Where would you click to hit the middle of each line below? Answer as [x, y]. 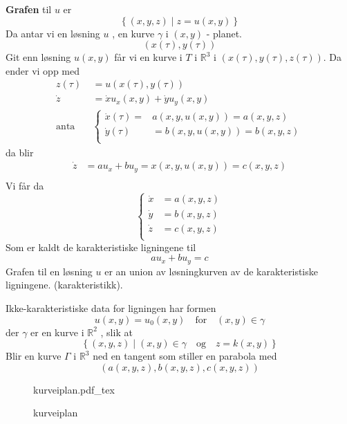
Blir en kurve [34, 356]
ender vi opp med [43, 70]
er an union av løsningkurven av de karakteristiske [211, 271]
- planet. [224, 33]
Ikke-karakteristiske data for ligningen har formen [111, 308]
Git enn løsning [38, 57]
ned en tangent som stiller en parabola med [185, 356]
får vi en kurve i [148, 57]
